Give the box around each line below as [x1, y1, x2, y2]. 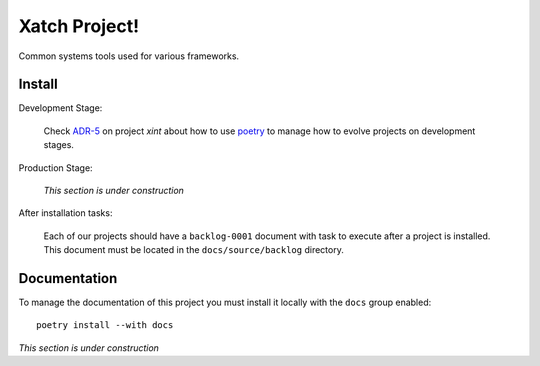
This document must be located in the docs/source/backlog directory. [43, 244, 344, 256]
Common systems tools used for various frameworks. [18, 50, 240, 62]
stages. [43, 139, 75, 151]
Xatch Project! [18, 15, 140, 37]
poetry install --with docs [36, 320, 174, 331]
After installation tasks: [18, 207, 113, 219]
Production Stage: [18, 161, 94, 174]
